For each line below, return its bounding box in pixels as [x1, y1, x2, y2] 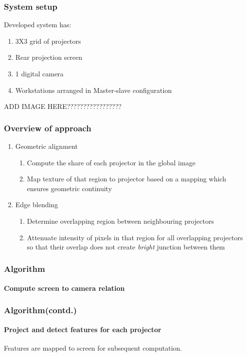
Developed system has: [4, 19, 71, 30]
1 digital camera [15, 69, 64, 78]
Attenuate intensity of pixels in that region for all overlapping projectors [27, 232, 243, 242]
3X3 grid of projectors [15, 36, 81, 46]
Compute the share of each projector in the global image [27, 157, 195, 167]
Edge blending [15, 199, 58, 210]
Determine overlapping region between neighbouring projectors [27, 215, 214, 226]
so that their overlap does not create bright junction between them [27, 242, 225, 252]
